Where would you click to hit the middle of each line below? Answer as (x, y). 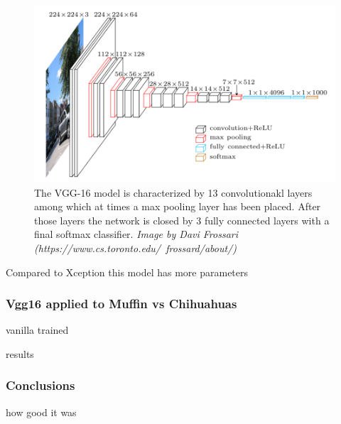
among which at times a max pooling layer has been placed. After (178, 206)
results (20, 353)
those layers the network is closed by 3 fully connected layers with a (182, 220)
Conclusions (40, 385)
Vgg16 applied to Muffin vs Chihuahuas (121, 304)
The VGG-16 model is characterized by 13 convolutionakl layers (173, 192)
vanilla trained (37, 330)
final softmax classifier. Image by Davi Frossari (136, 234)
